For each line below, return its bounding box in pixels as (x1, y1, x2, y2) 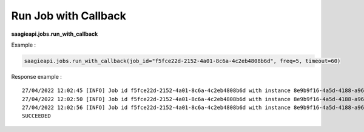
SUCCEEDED (22, 113, 51, 119)
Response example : (11, 73, 62, 80)
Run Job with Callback (11, 9, 127, 22)
